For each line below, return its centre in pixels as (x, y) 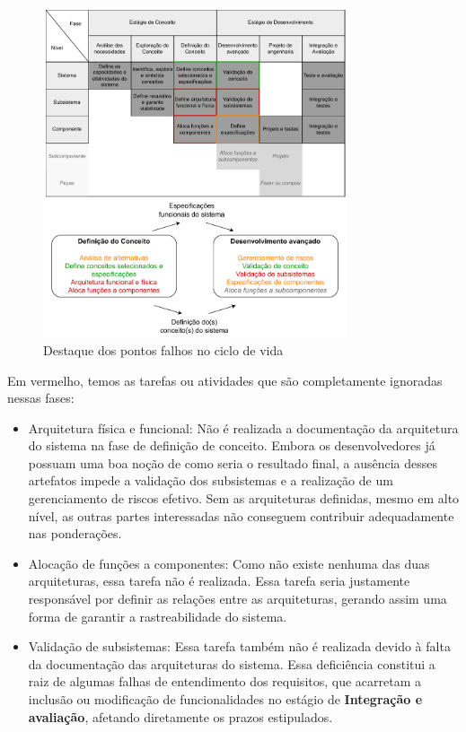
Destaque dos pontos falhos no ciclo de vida (163, 349)
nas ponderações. (75, 533)
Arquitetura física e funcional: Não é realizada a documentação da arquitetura (243, 427)
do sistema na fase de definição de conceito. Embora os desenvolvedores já (232, 445)
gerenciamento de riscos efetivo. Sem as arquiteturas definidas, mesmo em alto (244, 498)
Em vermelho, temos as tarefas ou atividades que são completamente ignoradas (225, 380)
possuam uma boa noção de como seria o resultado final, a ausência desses (233, 462)
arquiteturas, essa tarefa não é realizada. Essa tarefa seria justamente (219, 581)
